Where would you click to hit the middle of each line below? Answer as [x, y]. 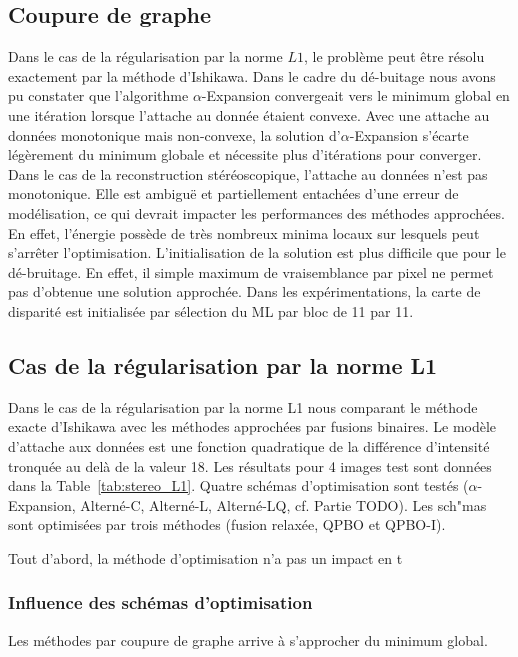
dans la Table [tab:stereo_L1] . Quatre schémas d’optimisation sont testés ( [238, 485]
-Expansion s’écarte [409, 134]
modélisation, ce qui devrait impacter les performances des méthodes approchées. [256, 212]
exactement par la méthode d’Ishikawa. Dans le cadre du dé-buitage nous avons [252, 75]
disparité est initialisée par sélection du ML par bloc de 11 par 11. [211, 310]
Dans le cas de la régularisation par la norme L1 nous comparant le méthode [243, 406]
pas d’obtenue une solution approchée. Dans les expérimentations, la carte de [244, 291]
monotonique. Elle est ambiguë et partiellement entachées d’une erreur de [233, 193]
